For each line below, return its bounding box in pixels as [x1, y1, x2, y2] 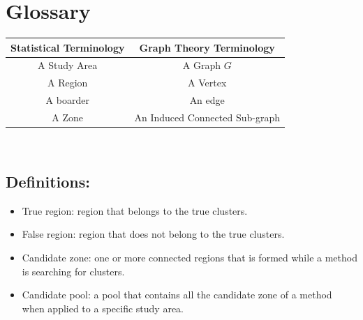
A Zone [52, 110, 84, 124]
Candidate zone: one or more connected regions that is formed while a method [22, 250, 357, 265]
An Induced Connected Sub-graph [134, 110, 280, 124]
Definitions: [6, 171, 90, 192]
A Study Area [38, 58, 98, 73]
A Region [47, 75, 88, 90]
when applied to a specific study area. [22, 300, 184, 315]
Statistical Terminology [10, 40, 125, 54]
